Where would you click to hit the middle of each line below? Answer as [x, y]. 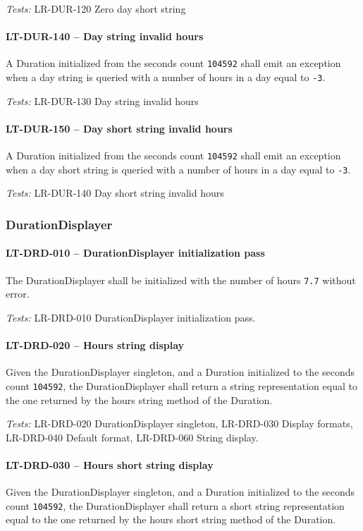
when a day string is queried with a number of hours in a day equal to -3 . [166, 77]
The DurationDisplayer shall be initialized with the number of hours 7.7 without [181, 280]
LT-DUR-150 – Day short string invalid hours [119, 128]
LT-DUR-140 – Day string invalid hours [105, 36]
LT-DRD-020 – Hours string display [95, 345]
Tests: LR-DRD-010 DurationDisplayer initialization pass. [131, 317]
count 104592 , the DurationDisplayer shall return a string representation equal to [181, 385]
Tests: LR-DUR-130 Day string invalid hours [102, 100]
